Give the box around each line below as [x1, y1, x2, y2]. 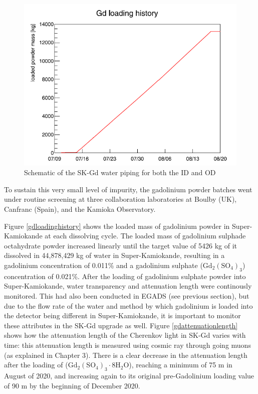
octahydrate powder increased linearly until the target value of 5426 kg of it [4, 240, 237, 250]
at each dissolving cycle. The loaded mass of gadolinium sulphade [45, 230, 246, 241]
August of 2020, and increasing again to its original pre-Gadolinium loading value [4, 370, 254, 380]
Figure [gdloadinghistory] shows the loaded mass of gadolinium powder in [4, 220, 230, 231]
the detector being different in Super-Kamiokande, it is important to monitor [4, 310, 241, 321]
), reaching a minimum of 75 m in [129, 359, 232, 370]
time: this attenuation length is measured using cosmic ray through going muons [4, 339, 251, 350]
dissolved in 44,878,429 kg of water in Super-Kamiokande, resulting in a [4, 250, 225, 260]
